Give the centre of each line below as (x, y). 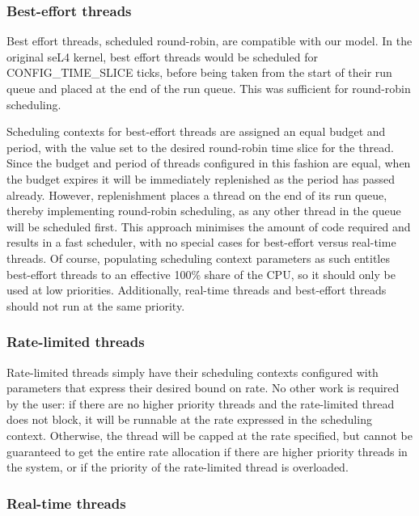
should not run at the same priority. (96, 305)
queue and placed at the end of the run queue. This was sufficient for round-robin (209, 88)
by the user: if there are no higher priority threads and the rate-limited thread (201, 403)
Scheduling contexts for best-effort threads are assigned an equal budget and (196, 131)
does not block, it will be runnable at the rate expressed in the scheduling (189, 419)
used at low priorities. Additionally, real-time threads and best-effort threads (197, 290)
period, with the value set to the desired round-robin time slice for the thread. (200, 147)
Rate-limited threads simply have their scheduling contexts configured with (193, 372)
